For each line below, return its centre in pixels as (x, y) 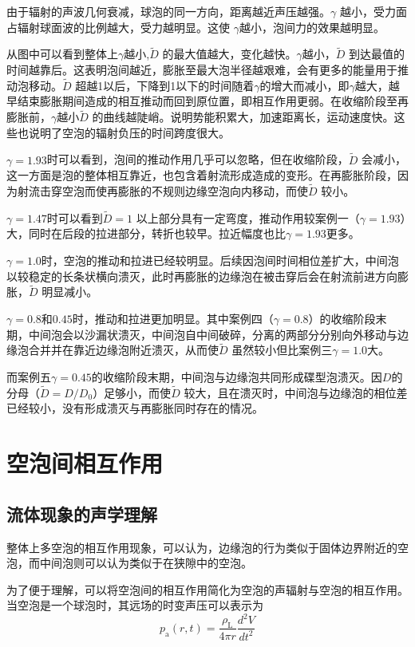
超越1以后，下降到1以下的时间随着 (165, 85)
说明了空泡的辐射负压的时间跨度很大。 (129, 132)
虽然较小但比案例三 (282, 350)
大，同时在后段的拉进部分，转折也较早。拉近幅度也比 (146, 233)
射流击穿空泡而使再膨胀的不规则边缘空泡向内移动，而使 (162, 191)
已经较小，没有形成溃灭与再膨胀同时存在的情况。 (135, 408)
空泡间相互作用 (85, 463)
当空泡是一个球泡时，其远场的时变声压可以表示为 (135, 605)
